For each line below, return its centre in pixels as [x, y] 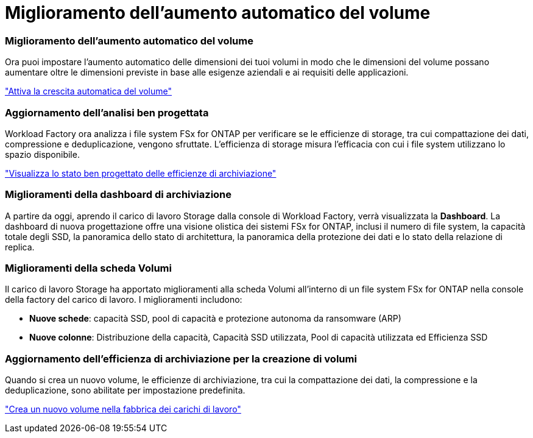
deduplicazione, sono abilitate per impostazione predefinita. [125, 390]
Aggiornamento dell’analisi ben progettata [107, 112]
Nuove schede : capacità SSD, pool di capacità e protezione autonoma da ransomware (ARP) [215, 319]
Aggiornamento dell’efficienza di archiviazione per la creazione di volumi [181, 359]
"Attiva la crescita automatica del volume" [89, 91]
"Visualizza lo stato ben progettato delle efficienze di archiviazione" [141, 173]
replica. [20, 247]
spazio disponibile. [42, 154]
